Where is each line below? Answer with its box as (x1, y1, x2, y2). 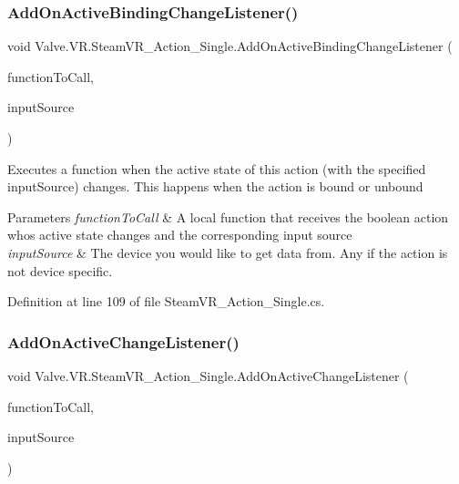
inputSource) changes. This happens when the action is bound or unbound (7, 177, 423, 196)
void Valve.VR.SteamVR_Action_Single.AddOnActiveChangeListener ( (7, 366, 409, 385)
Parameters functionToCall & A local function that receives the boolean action (7, 207, 449, 226)
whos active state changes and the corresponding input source (7, 225, 352, 244)
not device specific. (7, 261, 113, 280)
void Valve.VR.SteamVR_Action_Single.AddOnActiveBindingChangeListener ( (7, 36, 453, 56)
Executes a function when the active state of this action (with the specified (7, 159, 426, 178)
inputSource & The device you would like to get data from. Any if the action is (7, 242, 448, 262)
